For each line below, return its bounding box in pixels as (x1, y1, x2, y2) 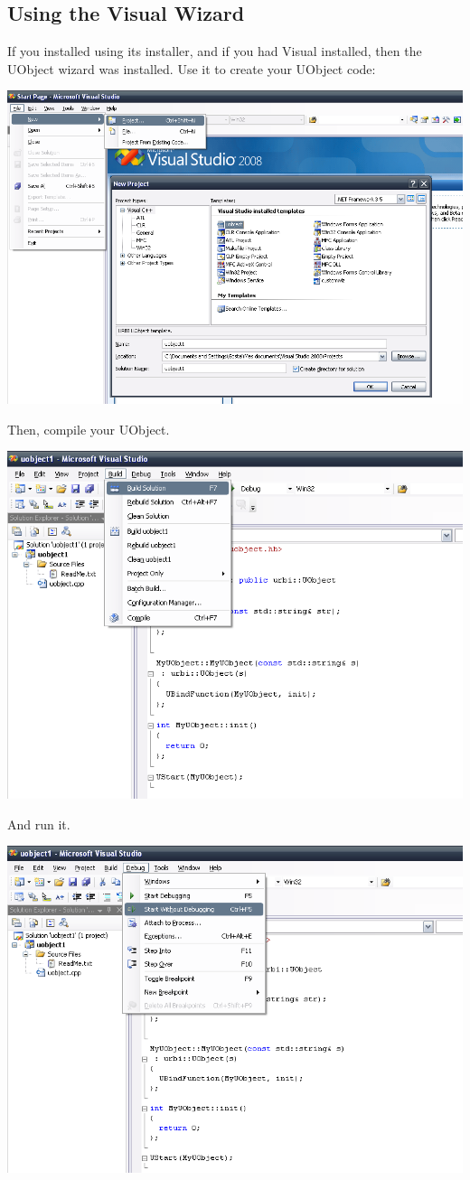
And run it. (7, 814, 70, 833)
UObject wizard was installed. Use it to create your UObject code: (7, 59, 376, 78)
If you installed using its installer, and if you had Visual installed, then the (7, 42, 422, 61)
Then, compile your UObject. (7, 419, 170, 438)
